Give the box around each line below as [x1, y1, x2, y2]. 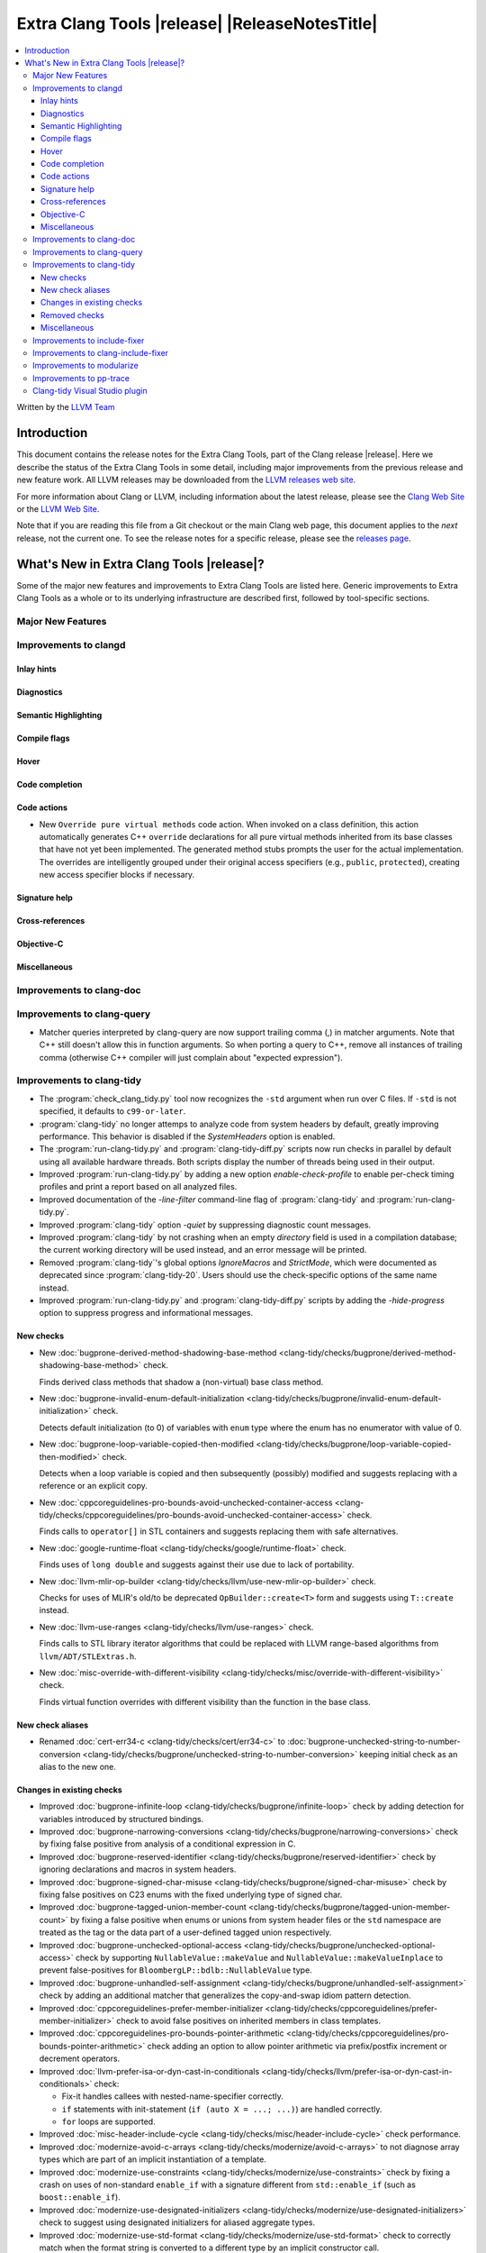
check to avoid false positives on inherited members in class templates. [115, 2015, 382, 2026]
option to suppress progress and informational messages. [39, 1308, 254, 1318]
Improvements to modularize [32, 360, 139, 371]
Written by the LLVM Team [16, 402, 116, 413]
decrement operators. [39, 2053, 121, 2064]
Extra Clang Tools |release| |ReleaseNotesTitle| [16, 14, 378, 33]
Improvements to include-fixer [32, 334, 145, 346]
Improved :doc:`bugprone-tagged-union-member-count [39, 1902, 247, 1912]
